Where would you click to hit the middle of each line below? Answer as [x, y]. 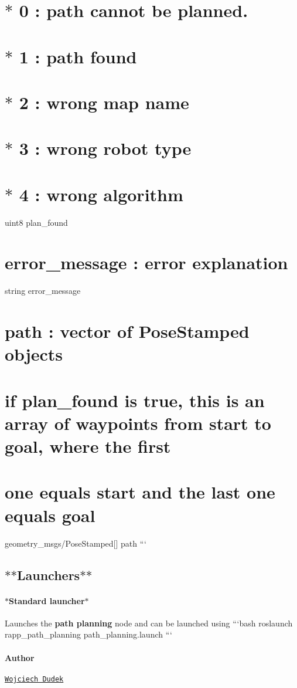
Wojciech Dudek [34, 679]
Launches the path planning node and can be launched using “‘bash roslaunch [149, 623]
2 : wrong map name [104, 102]
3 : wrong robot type [105, 148]
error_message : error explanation [146, 262]
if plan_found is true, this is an [135, 400]
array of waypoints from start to [138, 423]
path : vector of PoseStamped [127, 331]
